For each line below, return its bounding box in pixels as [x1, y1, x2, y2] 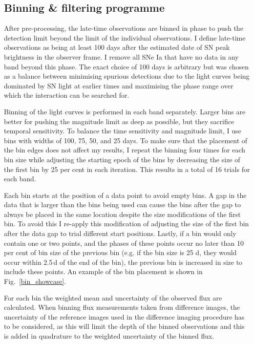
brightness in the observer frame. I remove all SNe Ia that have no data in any [4, 51, 239, 62]
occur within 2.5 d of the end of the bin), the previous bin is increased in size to [4, 257, 243, 267]
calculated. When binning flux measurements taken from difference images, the [4, 302, 240, 312]
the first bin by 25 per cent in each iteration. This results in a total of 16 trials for [4, 164, 250, 174]
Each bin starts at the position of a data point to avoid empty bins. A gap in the [4, 190, 247, 200]
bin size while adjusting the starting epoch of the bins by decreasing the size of [4, 154, 240, 164]
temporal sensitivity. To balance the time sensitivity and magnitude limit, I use [4, 126, 241, 136]
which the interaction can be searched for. [4, 90, 129, 100]
